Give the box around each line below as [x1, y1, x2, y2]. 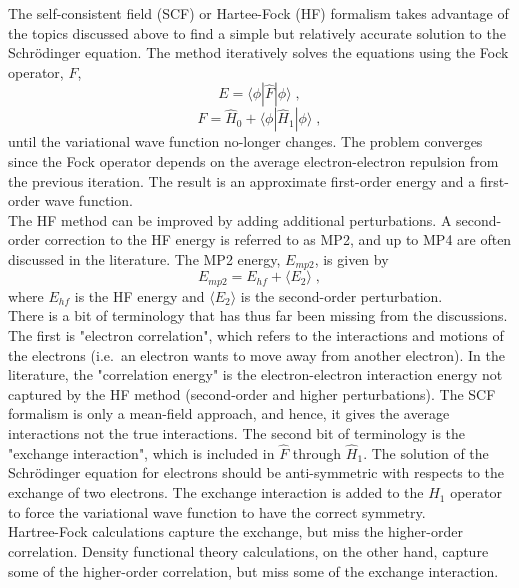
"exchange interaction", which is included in [8, 442, 275, 463]
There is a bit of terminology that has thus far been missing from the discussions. [8, 305, 508, 326]
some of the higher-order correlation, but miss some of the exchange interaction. [8, 560, 499, 581]
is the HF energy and [74, 285, 205, 306]
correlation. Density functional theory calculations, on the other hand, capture [8, 541, 489, 561]
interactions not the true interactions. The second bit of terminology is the [8, 423, 466, 443]
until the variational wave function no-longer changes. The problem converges [8, 131, 483, 152]
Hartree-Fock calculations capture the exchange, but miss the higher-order [8, 521, 463, 542]
